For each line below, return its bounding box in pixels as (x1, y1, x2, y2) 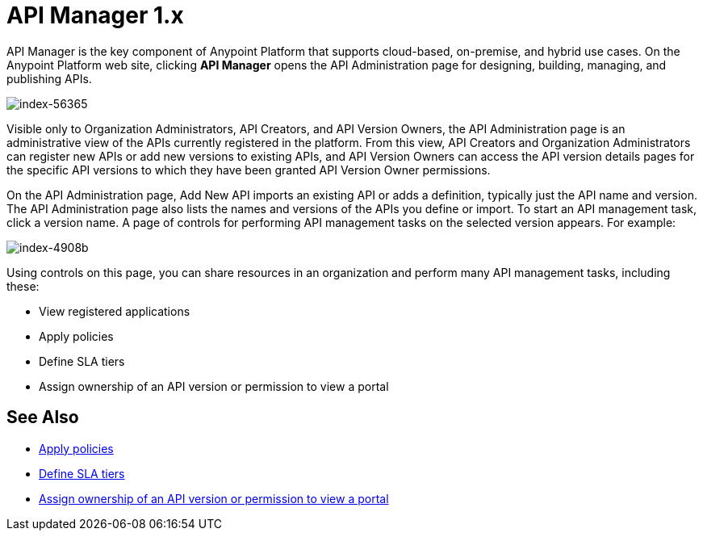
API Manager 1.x (6, 2, 184, 29)
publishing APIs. (6, 71, 92, 86)
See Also (6, 407, 79, 428)
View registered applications (39, 304, 190, 318)
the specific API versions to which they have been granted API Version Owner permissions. (6, 162, 491, 177)
